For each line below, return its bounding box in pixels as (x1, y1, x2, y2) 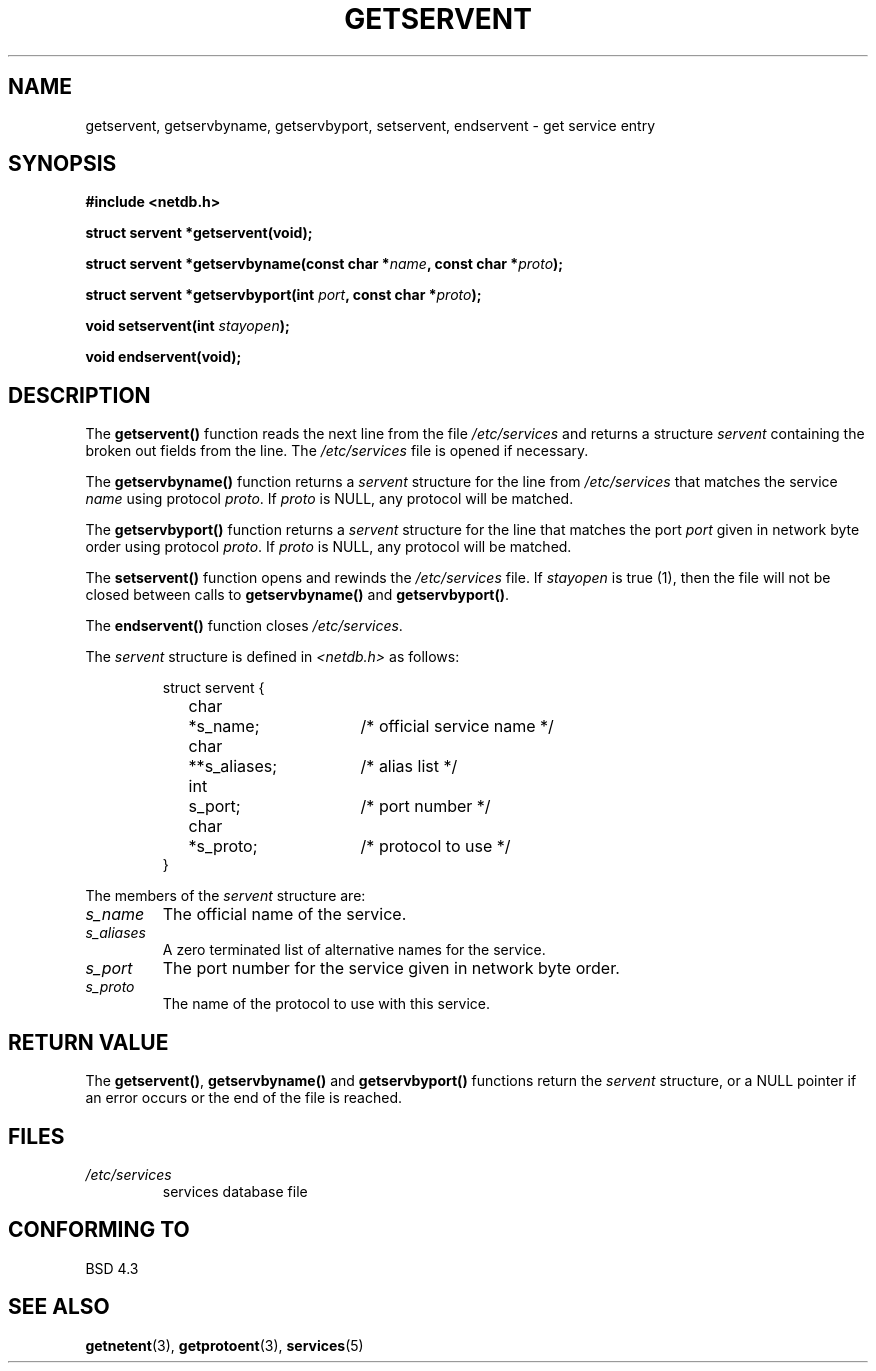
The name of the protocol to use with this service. (162, 995, 490, 1013)
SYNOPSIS (8, 151, 117, 177)
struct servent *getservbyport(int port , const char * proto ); (85, 286, 482, 304)
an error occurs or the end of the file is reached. (85, 1089, 403, 1107)
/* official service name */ (360, 716, 554, 737)
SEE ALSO (8, 1294, 110, 1320)
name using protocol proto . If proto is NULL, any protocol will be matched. (85, 490, 574, 508)
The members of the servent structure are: (85, 887, 366, 905)
